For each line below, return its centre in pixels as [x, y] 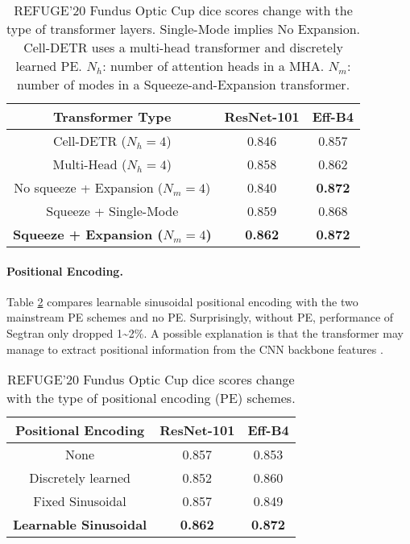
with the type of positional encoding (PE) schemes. [151, 398]
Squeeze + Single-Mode [112, 211]
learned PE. [49, 66]
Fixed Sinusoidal [80, 501]
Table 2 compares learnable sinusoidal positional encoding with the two [182, 301]
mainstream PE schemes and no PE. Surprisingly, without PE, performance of [200, 317]
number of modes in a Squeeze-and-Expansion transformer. [183, 84]
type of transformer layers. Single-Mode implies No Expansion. [184, 29]
